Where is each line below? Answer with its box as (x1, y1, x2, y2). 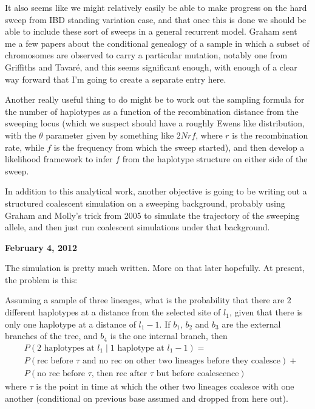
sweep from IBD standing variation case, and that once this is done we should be (5, 13, 307, 26)
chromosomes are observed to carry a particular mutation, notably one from (5, 49, 288, 61)
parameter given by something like (46, 128, 174, 141)
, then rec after (91, 369, 147, 378)
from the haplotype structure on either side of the (122, 153, 308, 165)
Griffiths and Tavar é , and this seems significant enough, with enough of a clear (5, 60, 297, 73)
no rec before (37, 369, 86, 378)
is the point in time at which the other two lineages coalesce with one (36, 379, 294, 392)
